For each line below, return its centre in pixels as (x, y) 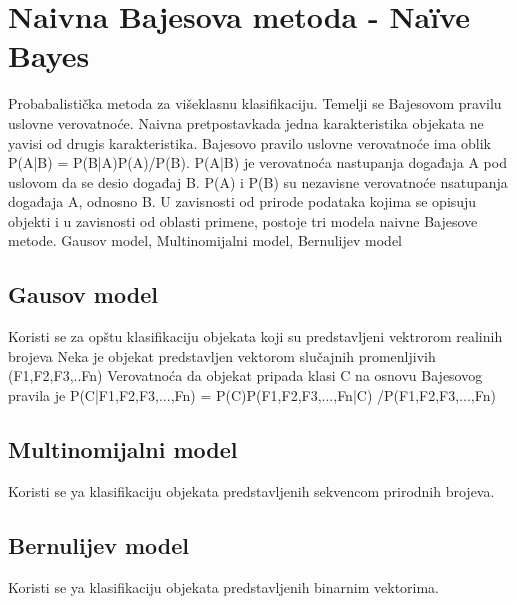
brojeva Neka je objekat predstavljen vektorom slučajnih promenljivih (222, 355)
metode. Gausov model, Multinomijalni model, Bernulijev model (205, 240)
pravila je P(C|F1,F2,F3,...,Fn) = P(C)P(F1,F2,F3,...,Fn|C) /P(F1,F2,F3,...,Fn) (252, 395)
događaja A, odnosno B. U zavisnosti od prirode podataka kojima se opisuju (242, 201)
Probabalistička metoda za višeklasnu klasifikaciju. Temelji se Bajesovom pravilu (255, 103)
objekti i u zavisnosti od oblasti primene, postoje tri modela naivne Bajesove (243, 220)
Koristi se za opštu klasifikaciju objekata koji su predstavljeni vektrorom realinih (255, 336)
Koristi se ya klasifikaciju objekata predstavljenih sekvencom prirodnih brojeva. (251, 490)
